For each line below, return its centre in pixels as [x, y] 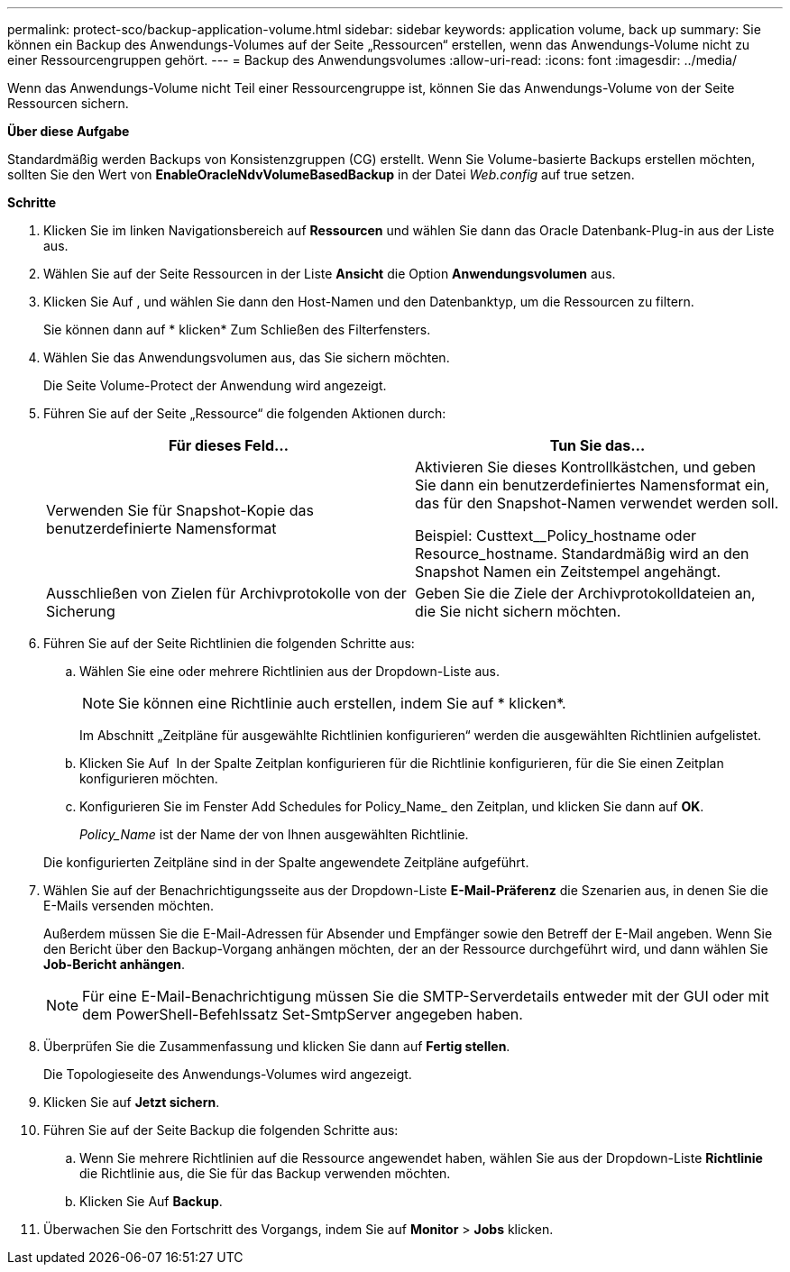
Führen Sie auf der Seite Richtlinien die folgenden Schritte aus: [229, 643]
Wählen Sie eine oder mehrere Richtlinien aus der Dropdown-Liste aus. [290, 671]
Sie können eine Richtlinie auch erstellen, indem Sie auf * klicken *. [342, 703]
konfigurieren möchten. [149, 778]
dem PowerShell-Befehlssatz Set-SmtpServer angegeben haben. [303, 1014]
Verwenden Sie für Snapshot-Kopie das [180, 510]
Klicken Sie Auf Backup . [151, 1201]
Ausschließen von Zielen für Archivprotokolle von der [226, 593]
